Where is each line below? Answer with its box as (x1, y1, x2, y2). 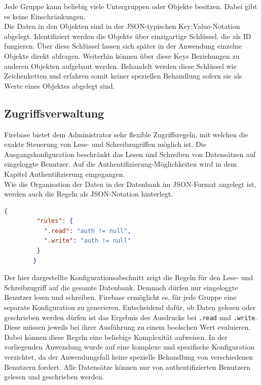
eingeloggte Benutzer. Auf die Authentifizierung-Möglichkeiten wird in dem (4, 159, 237, 169)
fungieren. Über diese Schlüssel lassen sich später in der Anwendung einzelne (4, 41, 242, 51)
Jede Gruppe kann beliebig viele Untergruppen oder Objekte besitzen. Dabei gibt (4, 1, 257, 11)
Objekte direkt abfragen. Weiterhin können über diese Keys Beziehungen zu (4, 50, 240, 61)
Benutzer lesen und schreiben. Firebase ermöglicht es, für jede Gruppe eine (4, 292, 237, 302)
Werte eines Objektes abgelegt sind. (4, 80, 115, 91)
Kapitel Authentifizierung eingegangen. (4, 168, 125, 179)
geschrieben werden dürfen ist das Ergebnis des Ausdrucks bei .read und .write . (4, 312, 257, 322)
